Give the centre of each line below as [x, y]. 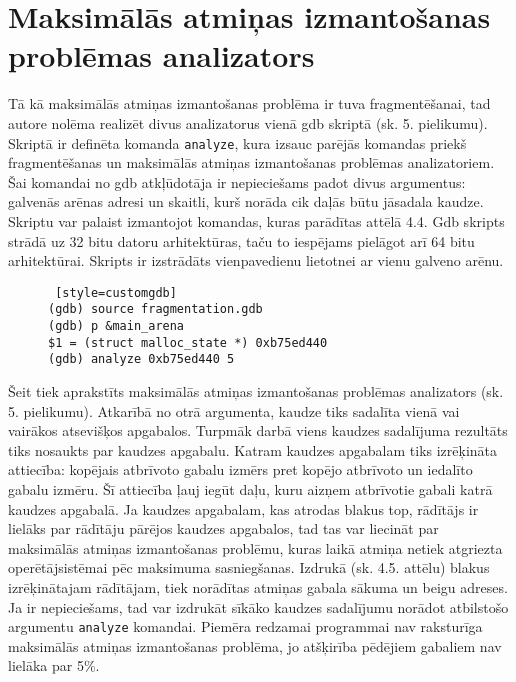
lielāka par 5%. [54, 665]
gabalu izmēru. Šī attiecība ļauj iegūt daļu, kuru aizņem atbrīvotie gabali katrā [250, 488]
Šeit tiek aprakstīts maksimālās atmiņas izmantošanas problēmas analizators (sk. [256, 391]
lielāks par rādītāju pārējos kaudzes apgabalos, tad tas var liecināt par [223, 528]
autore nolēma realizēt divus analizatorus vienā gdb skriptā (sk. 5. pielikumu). [248, 122]
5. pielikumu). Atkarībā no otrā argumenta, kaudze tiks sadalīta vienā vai [234, 410]
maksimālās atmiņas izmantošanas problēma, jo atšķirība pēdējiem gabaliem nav [255, 645]
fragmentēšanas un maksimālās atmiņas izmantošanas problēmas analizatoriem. [251, 162]
